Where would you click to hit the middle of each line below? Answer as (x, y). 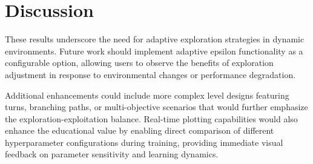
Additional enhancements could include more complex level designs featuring (147, 95)
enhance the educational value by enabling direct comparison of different (140, 130)
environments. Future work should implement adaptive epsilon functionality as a (154, 51)
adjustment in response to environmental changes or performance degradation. (150, 74)
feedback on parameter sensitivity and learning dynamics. (112, 154)
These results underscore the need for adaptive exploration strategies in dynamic (155, 39)
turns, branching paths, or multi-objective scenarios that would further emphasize (156, 107)
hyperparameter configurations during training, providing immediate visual (144, 142)
